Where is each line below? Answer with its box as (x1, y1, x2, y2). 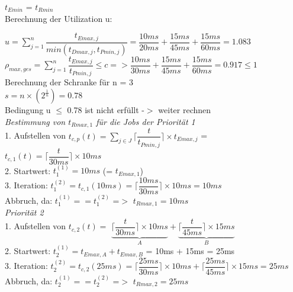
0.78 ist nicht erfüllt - (67, 104, 144, 116)
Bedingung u (5, 104, 51, 116)
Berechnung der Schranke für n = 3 (5, 76, 133, 88)
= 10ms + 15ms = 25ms (146, 245, 235, 257)
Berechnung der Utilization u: (5, 12, 112, 24)
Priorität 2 (5, 206, 44, 219)
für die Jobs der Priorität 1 (96, 115, 195, 127)
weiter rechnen (158, 104, 211, 116)
